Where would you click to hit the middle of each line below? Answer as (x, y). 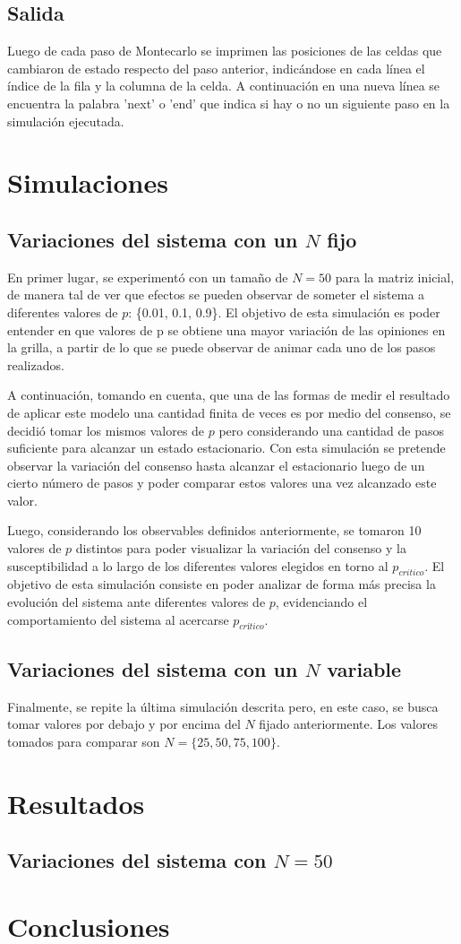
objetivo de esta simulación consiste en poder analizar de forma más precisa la (222, 584)
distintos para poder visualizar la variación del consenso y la (241, 548)
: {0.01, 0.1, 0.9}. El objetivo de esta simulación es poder (284, 312)
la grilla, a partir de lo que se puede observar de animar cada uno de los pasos (222, 347)
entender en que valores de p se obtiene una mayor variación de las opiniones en (226, 329)
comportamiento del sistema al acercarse (118, 619)
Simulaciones (88, 182)
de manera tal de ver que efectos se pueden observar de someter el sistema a (216, 294)
